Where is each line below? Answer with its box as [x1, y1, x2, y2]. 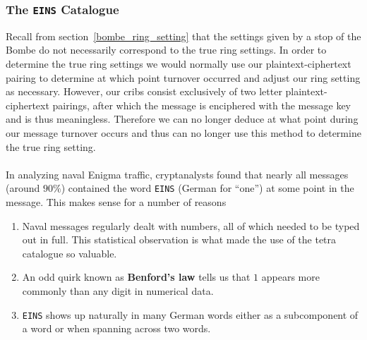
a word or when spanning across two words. [22, 321, 211, 336]
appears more [261, 269, 320, 284]
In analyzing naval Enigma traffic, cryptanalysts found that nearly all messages [6, 166, 349, 181]
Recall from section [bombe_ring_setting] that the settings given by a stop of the [6, 28, 361, 43]
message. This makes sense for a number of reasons [6, 194, 227, 209]
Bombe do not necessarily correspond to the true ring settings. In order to [6, 42, 327, 57]
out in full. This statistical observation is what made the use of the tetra [22, 232, 337, 247]
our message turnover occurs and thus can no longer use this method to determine [6, 125, 361, 140]
